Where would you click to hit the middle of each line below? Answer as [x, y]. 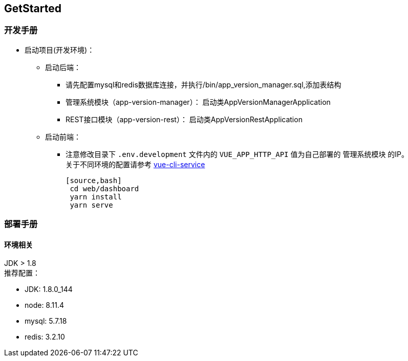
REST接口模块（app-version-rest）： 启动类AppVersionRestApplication [184, 119]
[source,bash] [94, 180]
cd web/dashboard [104, 188]
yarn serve [91, 205]
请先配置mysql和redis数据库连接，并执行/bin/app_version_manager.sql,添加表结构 [203, 84]
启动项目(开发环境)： [60, 50]
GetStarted [33, 8]
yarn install [96, 197]
